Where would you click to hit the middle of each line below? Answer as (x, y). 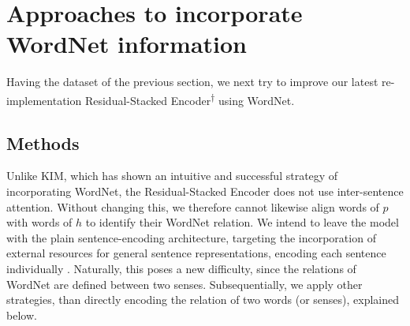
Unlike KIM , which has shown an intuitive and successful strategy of (172, 176)
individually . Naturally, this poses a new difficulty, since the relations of (181, 268)
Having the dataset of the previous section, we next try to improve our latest (192, 82)
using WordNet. (256, 100)
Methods (43, 142)
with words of (39, 222)
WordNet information (127, 44)
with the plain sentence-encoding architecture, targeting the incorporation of (191, 237)
